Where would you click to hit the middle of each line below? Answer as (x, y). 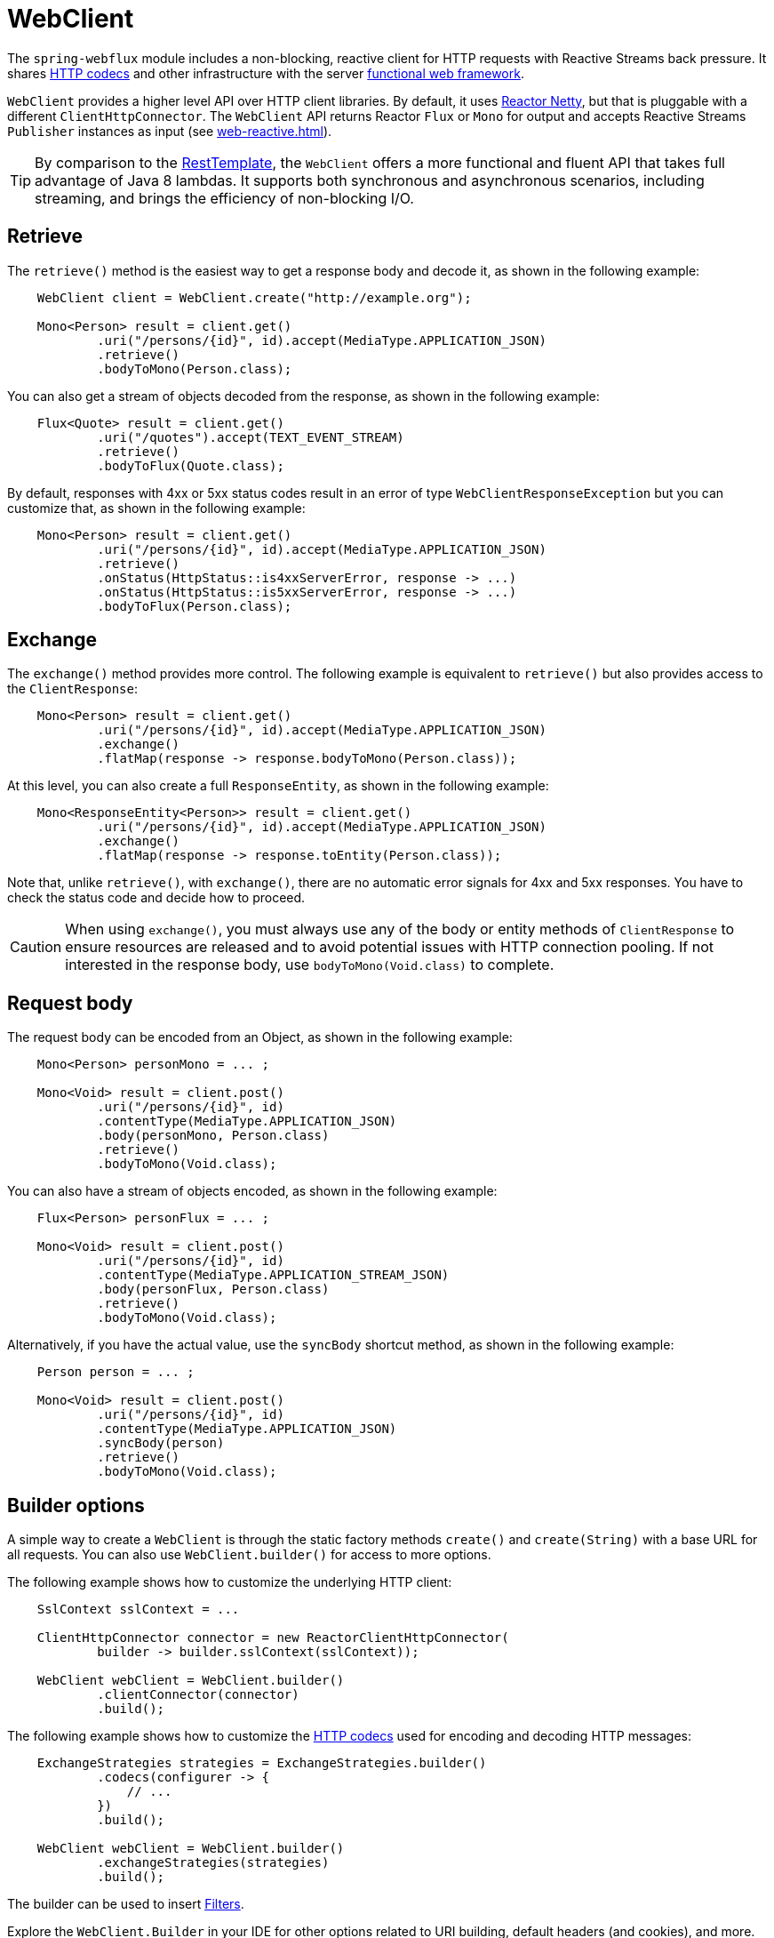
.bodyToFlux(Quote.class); (191, 465)
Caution (36, 947)
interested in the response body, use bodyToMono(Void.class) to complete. (310, 965)
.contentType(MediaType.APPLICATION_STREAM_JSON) (273, 1275)
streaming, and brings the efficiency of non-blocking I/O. (224, 198)
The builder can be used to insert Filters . (126, 1904)
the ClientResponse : (73, 689)
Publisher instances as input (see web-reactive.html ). (170, 131)
